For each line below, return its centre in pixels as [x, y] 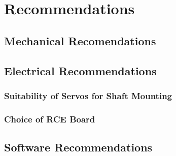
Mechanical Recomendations [80, 40]
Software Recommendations [78, 147]
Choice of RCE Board [50, 119]
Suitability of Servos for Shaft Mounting [88, 95]
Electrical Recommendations [80, 70]
